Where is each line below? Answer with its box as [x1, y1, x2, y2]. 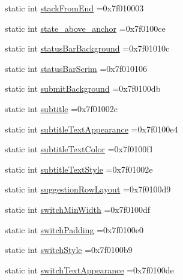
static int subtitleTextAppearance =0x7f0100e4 [5, 122, 178, 135]
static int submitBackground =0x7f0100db [5, 82, 161, 95]
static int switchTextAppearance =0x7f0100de [5, 263, 174, 276]
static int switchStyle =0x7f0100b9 [5, 243, 133, 256]
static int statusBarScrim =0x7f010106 [5, 62, 147, 74]
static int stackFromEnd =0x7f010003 [5, 2, 144, 14]
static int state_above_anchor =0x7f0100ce [5, 22, 166, 34]
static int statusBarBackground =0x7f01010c [5, 42, 170, 55]
